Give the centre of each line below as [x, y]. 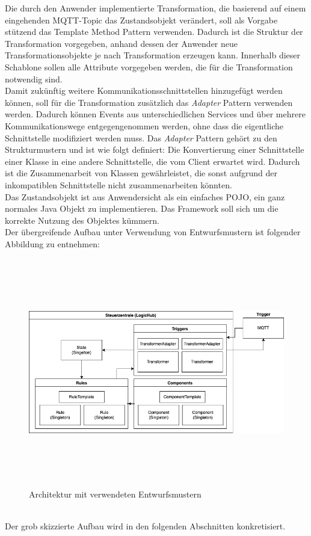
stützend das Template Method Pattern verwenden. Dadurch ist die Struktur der [154, 32]
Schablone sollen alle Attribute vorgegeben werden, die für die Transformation [149, 66]
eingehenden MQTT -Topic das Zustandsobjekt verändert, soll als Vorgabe [141, 20]
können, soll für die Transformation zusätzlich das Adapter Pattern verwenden [149, 102]
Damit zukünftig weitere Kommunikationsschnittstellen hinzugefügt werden [144, 91]
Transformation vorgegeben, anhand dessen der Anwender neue [122, 43]
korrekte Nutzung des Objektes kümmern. [82, 220]
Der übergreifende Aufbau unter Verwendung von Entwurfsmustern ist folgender [153, 232]
